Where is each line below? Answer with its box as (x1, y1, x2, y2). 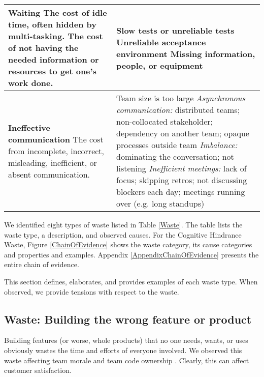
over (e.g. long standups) (116, 197, 205, 209)
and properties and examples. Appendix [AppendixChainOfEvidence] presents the (4, 249, 259, 259)
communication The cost (8, 133, 104, 145)
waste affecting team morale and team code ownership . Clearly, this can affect (4, 355, 249, 365)
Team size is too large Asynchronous (116, 92, 245, 104)
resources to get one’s (8, 65, 96, 77)
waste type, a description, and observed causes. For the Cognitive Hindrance (4, 229, 242, 240)
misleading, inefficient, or (8, 156, 97, 168)
